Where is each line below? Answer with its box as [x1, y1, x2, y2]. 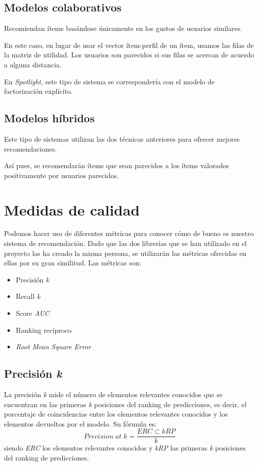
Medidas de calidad [4, 199, 140, 220]
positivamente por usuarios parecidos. [4, 170, 119, 180]
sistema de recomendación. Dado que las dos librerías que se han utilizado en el [4, 238, 247, 248]
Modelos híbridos [4, 110, 95, 126]
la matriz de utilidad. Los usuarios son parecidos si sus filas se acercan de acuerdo [4, 49, 255, 60]
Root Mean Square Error [15, 341, 91, 352]
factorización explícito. [4, 86, 73, 96]
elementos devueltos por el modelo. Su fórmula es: [4, 418, 157, 429]
